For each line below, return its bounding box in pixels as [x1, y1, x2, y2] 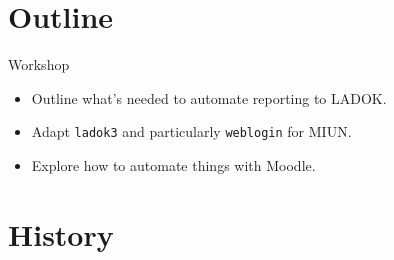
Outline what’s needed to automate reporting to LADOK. [31, 87, 387, 108]
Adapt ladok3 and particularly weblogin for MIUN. [31, 121, 352, 142]
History [8, 213, 114, 254]
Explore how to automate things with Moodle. [31, 154, 316, 175]
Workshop [8, 54, 70, 75]
